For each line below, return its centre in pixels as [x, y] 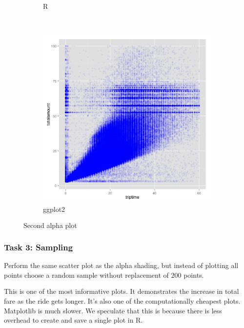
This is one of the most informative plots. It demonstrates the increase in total [122, 291]
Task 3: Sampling [39, 247]
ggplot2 [54, 209]
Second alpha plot [50, 225]
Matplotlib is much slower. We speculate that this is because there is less [113, 310]
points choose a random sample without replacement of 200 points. [104, 275]
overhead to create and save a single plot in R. [73, 320]
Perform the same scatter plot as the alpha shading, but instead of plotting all [121, 265]
